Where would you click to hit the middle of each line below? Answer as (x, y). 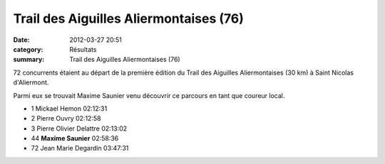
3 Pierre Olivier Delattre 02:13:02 (79, 129)
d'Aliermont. (31, 82)
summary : (29, 60)
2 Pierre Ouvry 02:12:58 (66, 119)
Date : (21, 40)
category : (28, 49)
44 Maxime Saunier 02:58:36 (75, 138)
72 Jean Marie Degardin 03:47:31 (80, 148)
